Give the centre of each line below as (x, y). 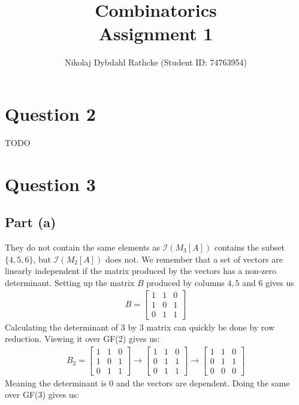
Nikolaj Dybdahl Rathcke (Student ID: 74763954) (156, 62)
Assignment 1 (156, 33)
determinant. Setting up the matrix (70, 282)
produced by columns (185, 282)
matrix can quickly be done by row (211, 327)
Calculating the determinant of (62, 327)
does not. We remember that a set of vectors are (194, 259)
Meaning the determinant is (56, 382)
